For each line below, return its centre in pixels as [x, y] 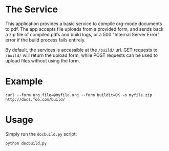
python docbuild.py [26, 143]
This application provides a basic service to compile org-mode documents [84, 24]
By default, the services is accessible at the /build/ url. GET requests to [81, 50]
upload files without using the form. [43, 60]
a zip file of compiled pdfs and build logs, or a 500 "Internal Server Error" [82, 34]
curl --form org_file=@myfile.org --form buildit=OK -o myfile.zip [79, 95]
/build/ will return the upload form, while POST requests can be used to [81, 55]
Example [24, 82]
